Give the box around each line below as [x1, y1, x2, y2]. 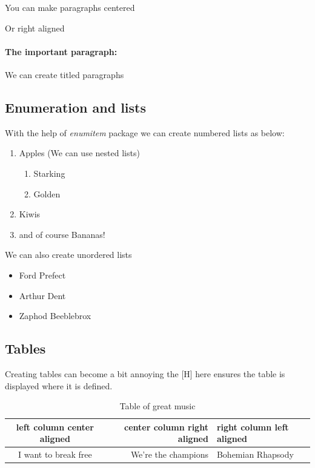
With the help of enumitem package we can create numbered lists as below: [5, 126, 285, 139]
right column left [216, 420, 289, 433]
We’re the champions [130, 448, 208, 461]
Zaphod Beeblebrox [19, 309, 91, 322]
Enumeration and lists [5, 97, 147, 116]
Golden [33, 187, 61, 200]
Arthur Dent [19, 289, 66, 302]
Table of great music [119, 400, 196, 412]
